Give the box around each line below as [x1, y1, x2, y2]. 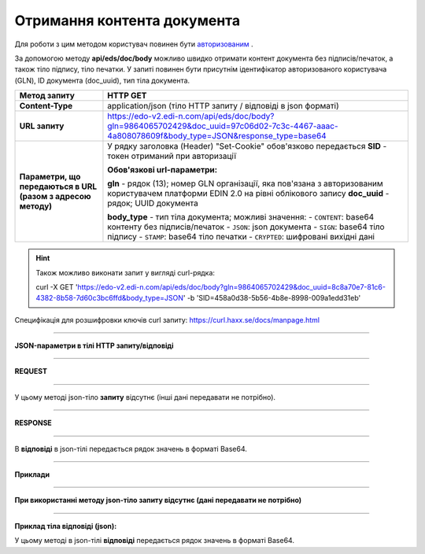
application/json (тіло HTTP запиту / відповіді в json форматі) [107, 101, 340, 112]
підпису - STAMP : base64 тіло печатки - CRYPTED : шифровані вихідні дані [107, 231, 375, 242]
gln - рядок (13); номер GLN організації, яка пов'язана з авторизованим [107, 178, 383, 189]
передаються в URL [19, 181, 98, 192]
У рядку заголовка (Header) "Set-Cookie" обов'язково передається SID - [107, 141, 387, 152]
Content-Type [19, 101, 73, 112]
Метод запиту [19, 90, 75, 102]
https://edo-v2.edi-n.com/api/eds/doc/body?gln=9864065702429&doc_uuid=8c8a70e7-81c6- [77, 282, 386, 291]
